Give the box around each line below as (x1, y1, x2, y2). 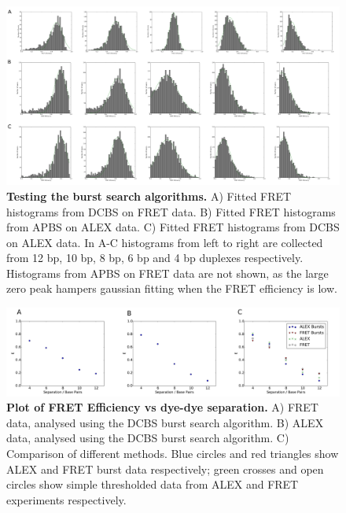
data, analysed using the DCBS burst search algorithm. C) (6, 430, 289, 446)
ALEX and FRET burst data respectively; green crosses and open (6, 460, 324, 477)
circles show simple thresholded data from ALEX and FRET (6, 476, 299, 493)
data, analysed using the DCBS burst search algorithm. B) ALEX (6, 414, 324, 430)
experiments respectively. (6, 491, 127, 507)
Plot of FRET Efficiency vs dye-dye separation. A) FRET (6, 399, 318, 415)
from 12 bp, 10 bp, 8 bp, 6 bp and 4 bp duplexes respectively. (6, 249, 304, 266)
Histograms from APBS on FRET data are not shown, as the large (6, 264, 329, 281)
